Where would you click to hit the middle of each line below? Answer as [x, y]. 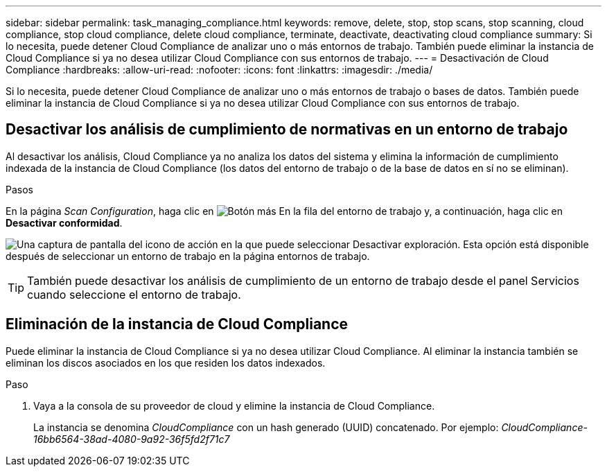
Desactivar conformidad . [64, 222]
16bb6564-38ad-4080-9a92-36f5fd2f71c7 [132, 439]
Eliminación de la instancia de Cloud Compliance [177, 324]
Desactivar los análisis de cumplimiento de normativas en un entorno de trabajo [287, 130]
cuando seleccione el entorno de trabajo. [134, 294]
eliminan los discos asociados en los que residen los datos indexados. [166, 362]
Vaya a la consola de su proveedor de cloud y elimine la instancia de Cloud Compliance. [234, 405]
